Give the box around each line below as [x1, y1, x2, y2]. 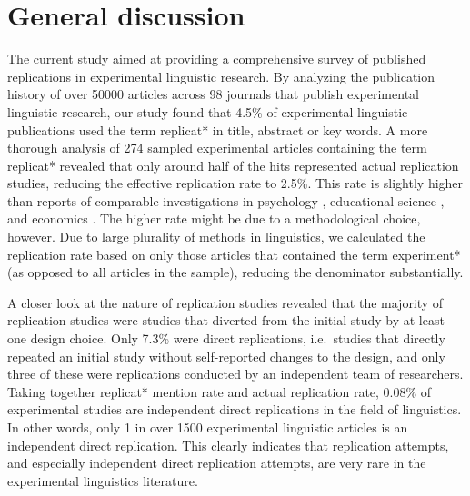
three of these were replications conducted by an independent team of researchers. [7, 364, 464, 383]
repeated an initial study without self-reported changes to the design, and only [7, 346, 445, 365]
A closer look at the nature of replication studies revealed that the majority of [7, 293, 444, 312]
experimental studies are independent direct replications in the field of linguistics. [7, 400, 462, 419]
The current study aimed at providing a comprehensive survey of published [7, 49, 426, 68]
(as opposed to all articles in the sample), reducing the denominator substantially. [7, 263, 464, 282]
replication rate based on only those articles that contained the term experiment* [7, 244, 461, 263]
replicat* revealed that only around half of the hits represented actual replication [7, 155, 459, 174]
